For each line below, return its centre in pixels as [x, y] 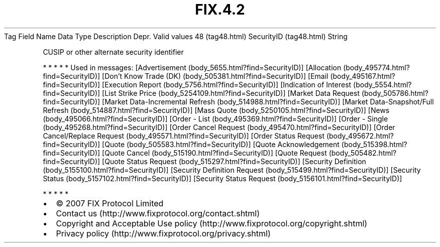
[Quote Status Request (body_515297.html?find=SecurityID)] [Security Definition [234, 161]
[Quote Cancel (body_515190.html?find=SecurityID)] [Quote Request [214, 153]
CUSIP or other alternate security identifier [113, 52]
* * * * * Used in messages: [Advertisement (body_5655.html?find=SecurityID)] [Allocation [192, 67]
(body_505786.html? [395, 93]
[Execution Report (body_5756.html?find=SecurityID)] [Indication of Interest [227, 84]
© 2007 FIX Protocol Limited [110, 203]
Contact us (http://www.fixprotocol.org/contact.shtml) [158, 213]
